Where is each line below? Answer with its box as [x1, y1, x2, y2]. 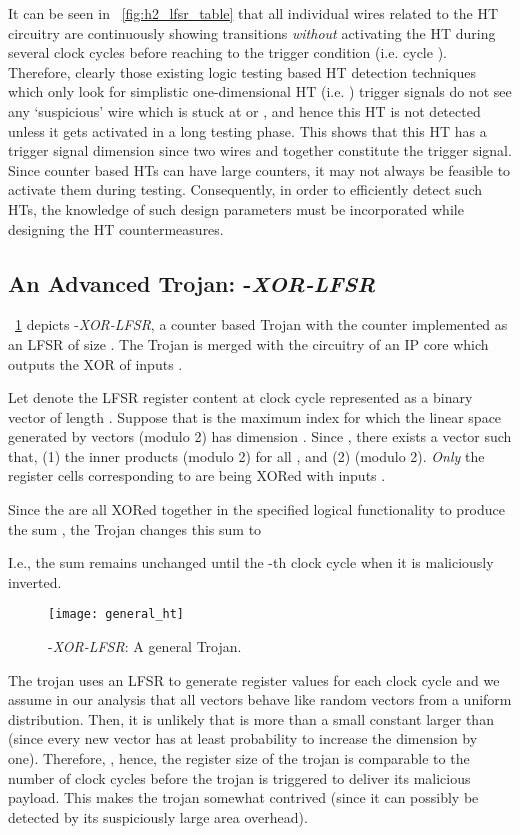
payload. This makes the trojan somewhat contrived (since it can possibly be [8, 787, 479, 808]
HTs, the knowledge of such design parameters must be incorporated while [8, 198, 464, 219]
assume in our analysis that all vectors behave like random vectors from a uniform [8, 689, 512, 710]
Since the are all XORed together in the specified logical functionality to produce [8, 499, 506, 520]
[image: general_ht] [48, 607, 185, 622]
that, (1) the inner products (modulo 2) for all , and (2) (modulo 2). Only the [8, 445, 485, 466]
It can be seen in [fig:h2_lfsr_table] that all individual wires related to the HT [8, 3, 499, 23]
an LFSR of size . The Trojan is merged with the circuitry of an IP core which [8, 333, 489, 354]
